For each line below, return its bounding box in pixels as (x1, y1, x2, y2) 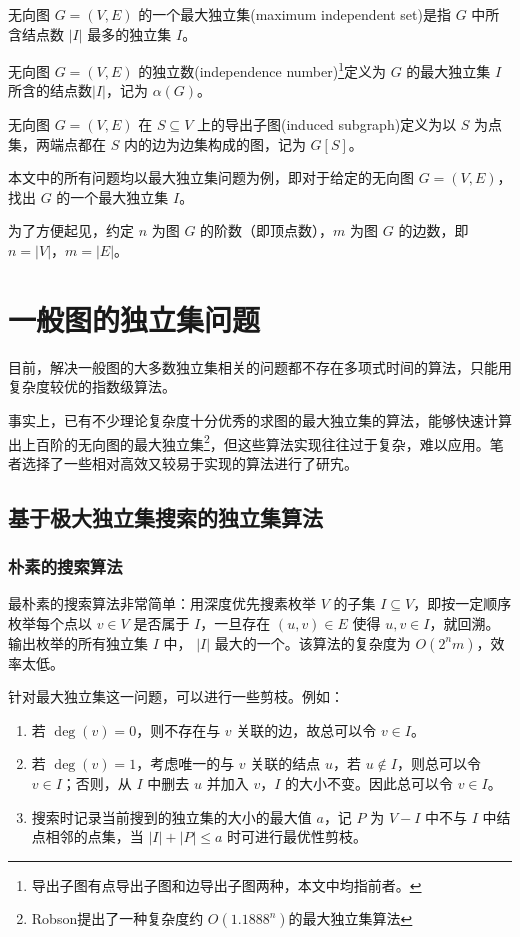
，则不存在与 (136, 719, 221, 740)
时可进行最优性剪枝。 (227, 826, 368, 847)
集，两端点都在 (8, 133, 106, 154)
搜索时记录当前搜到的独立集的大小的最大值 (31, 806, 312, 827)
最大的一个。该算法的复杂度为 (214, 632, 411, 653)
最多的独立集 (87, 23, 172, 44)
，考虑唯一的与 (136, 753, 235, 774)
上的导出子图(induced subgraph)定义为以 (196, 114, 457, 135)
